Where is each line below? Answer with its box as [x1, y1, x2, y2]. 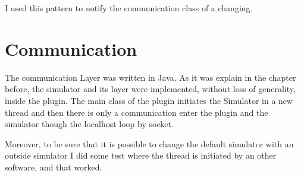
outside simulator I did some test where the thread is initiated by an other [5, 149, 277, 162]
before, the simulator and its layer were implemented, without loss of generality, [5, 83, 296, 95]
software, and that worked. [5, 160, 102, 173]
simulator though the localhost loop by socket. [5, 118, 174, 130]
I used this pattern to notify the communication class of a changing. [5, 2, 253, 14]
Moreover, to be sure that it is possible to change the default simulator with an [5, 137, 294, 150]
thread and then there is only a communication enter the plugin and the [5, 106, 268, 118]
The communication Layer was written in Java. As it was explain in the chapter [5, 71, 296, 83]
